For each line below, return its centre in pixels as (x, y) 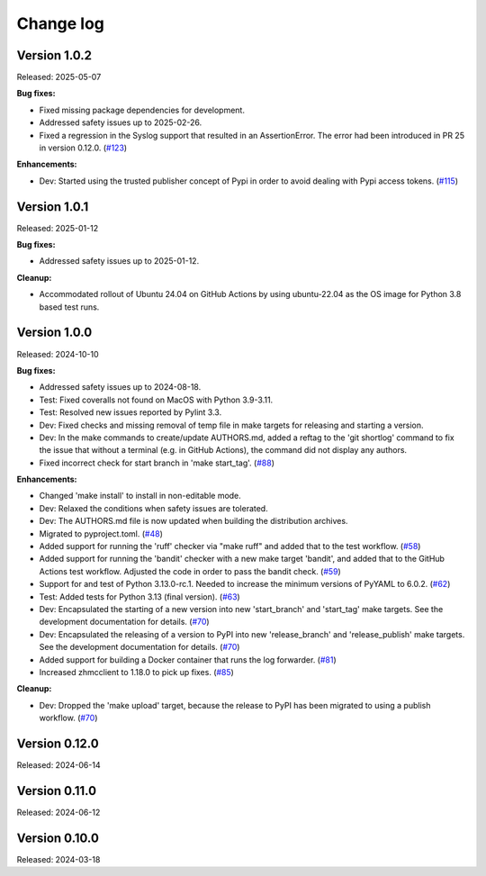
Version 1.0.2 (54, 55)
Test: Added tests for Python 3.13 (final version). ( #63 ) (139, 596)
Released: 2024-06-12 (58, 812)
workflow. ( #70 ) (68, 718)
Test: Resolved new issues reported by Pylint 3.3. (130, 412)
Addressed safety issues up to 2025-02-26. (121, 122)
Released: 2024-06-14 (58, 765)
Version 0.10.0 (58, 838)
